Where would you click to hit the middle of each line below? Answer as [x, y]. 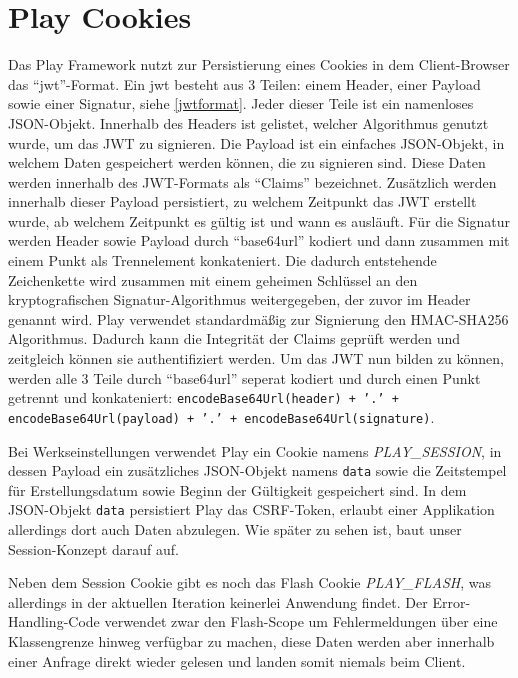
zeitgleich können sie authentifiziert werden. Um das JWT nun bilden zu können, [256, 358]
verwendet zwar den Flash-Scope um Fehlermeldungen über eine [301, 621]
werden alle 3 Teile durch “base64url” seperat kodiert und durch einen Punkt [244, 377]
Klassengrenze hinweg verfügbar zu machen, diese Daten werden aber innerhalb [251, 641]
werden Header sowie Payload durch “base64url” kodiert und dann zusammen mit [259, 240]
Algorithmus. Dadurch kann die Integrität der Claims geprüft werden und [234, 338]
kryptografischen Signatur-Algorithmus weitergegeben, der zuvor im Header [239, 299]
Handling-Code [54, 621]
